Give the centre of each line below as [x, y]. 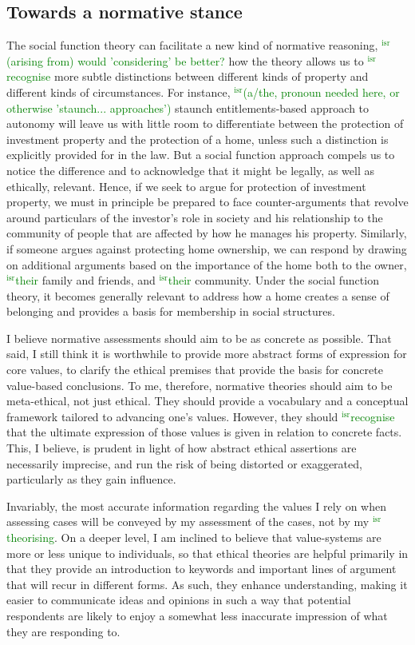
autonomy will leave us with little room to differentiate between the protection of [205, 123]
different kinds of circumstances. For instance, [119, 92]
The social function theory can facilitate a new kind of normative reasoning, [192, 45]
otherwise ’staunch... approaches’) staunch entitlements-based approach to [188, 107]
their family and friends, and [85, 280]
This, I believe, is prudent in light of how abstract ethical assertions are [182, 448]
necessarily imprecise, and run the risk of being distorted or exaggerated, [184, 463]
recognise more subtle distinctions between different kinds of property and [188, 76]
